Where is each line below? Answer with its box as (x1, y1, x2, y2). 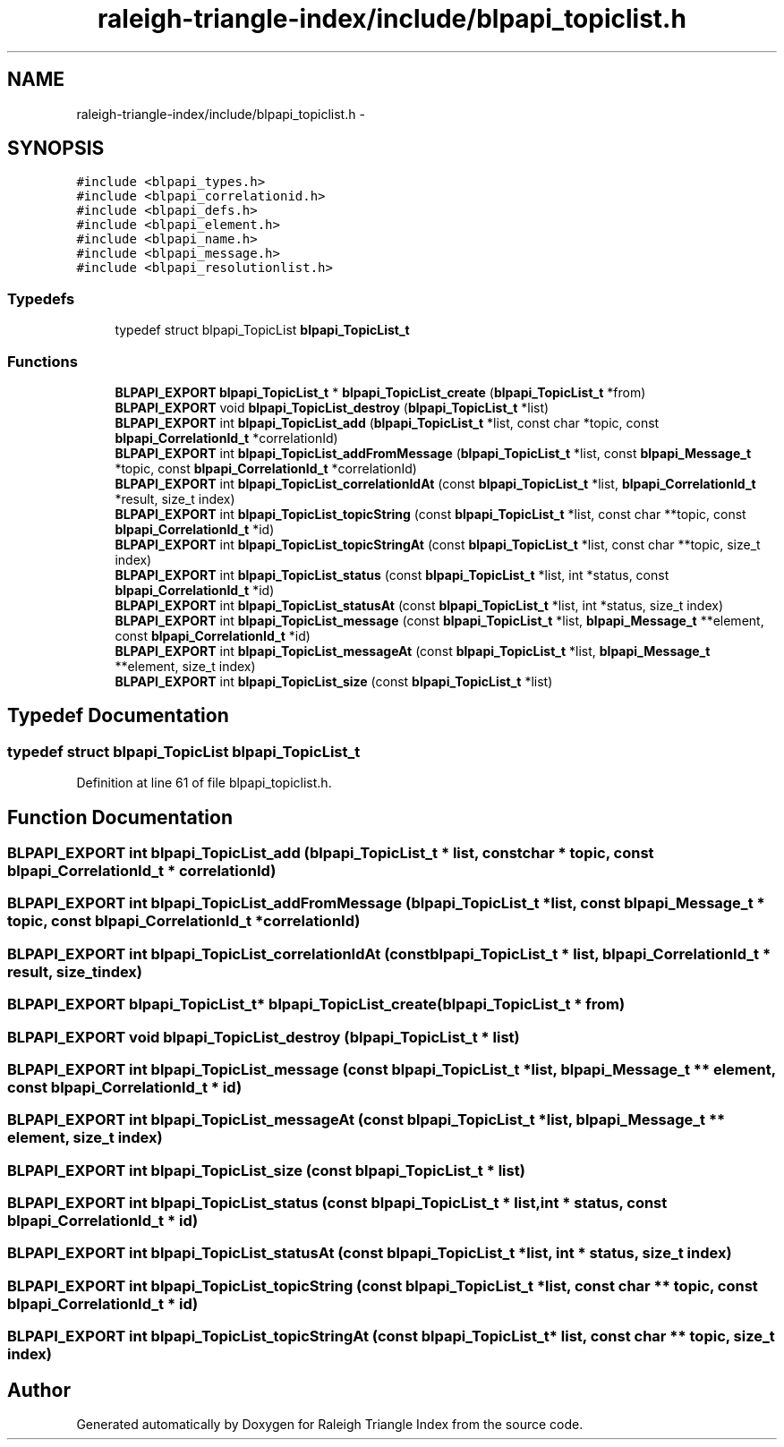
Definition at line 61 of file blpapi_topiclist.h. (76, 775, 332, 791)
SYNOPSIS (7, 137, 105, 160)
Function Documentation (7, 805, 233, 829)
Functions (7, 352, 78, 370)
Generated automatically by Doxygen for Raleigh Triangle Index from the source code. (76, 1416, 584, 1432)
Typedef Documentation (7, 704, 229, 728)
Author (7, 1378, 71, 1401)
